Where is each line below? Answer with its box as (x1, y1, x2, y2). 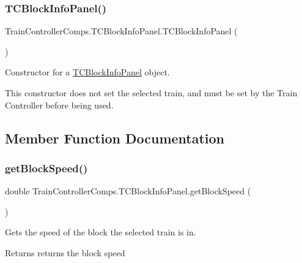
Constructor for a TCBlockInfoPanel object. (5, 66, 170, 78)
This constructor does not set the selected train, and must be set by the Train (5, 86, 298, 99)
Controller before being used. (5, 98, 114, 111)
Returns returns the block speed (5, 246, 125, 259)
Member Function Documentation (5, 128, 225, 147)
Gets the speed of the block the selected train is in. (5, 226, 196, 238)
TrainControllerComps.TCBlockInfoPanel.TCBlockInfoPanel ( (5, 25, 238, 37)
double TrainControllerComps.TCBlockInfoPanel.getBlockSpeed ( (5, 185, 251, 197)
